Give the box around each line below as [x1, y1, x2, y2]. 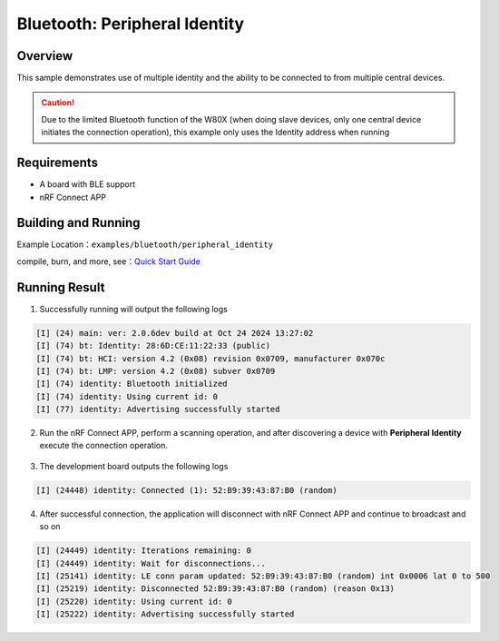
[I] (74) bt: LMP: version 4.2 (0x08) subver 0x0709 [35, 366, 276, 376]
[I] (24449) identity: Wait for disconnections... [35, 558, 267, 568]
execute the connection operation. [39, 440, 168, 451]
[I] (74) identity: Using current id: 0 [35, 391, 218, 401]
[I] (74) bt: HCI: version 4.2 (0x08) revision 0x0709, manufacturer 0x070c [35, 353, 386, 363]
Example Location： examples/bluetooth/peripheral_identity [16, 239, 274, 250]
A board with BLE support [39, 179, 136, 190]
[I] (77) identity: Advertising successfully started [35, 404, 280, 415]
